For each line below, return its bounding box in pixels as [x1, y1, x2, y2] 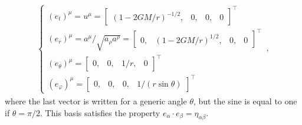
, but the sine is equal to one [193, 94, 297, 107]
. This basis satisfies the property [40, 106, 160, 119]
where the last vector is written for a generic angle [5, 94, 187, 107]
